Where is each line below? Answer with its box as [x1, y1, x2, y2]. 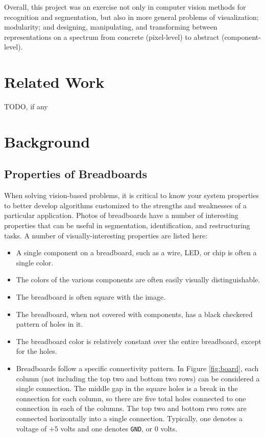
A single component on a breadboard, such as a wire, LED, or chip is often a [16, 247, 257, 258]
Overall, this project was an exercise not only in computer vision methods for [4, 2, 246, 12]
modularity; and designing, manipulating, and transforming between [4, 21, 218, 32]
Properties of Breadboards [4, 166, 148, 182]
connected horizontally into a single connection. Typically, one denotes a [16, 412, 243, 423]
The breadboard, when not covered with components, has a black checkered [16, 308, 253, 319]
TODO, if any [4, 101, 48, 112]
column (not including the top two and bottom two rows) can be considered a [16, 373, 260, 383]
